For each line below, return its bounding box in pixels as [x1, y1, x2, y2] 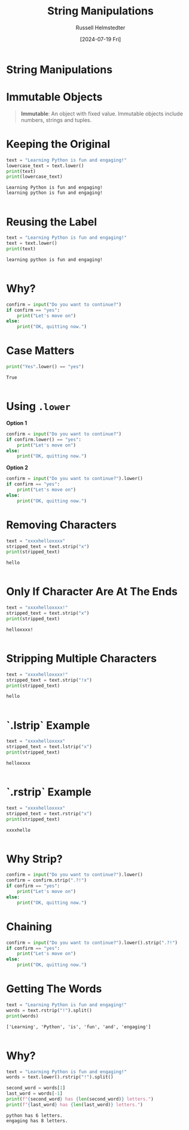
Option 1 [6, 419, 28, 426]
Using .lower [6, 400, 71, 414]
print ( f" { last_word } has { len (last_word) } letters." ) [6, 1101, 144, 1108]
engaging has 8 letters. [6, 1117, 68, 1123]
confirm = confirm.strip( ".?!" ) [6, 877, 87, 883]
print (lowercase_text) [6, 174, 63, 180]
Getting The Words [6, 982, 102, 996]
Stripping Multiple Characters [6, 652, 157, 665]
